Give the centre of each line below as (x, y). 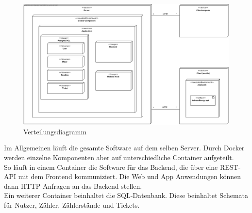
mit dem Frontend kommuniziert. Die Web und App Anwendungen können (129, 176)
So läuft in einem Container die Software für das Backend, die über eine (111, 167)
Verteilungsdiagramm (55, 131)
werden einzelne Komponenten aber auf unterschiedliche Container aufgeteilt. (119, 157)
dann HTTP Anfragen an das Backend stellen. (73, 186)
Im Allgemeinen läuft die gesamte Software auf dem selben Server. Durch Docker (124, 148)
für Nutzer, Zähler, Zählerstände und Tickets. (72, 205)
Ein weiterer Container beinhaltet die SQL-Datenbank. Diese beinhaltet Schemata (126, 195)
